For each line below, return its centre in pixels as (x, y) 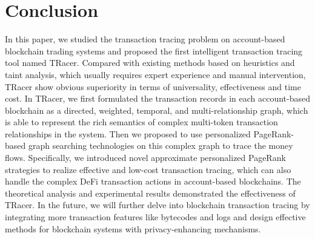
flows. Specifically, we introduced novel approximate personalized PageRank (145, 158)
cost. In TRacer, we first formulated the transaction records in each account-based (157, 98)
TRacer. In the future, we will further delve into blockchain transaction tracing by (157, 205)
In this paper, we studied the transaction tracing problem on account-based (145, 39)
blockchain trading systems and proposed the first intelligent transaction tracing (154, 51)
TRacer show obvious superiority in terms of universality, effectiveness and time (153, 86)
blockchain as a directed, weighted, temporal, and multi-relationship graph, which (157, 110)
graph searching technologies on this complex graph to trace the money (161, 146)
